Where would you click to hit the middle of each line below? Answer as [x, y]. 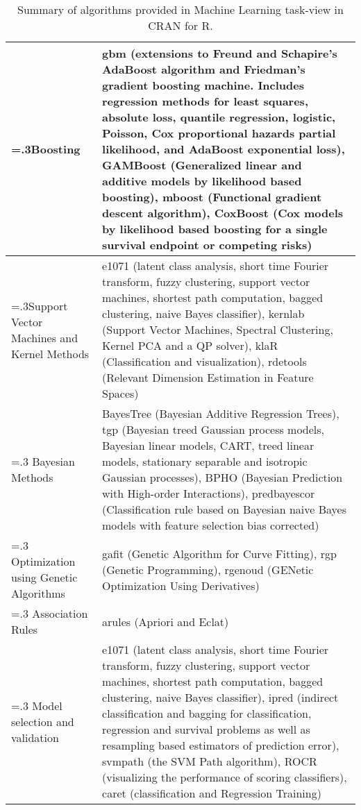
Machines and [45, 337]
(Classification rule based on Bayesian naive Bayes [225, 509]
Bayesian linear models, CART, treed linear [208, 445]
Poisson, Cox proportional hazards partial [219, 133]
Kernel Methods [50, 353]
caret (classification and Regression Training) [212, 793]
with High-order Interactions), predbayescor [209, 493]
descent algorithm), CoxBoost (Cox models [223, 213]
